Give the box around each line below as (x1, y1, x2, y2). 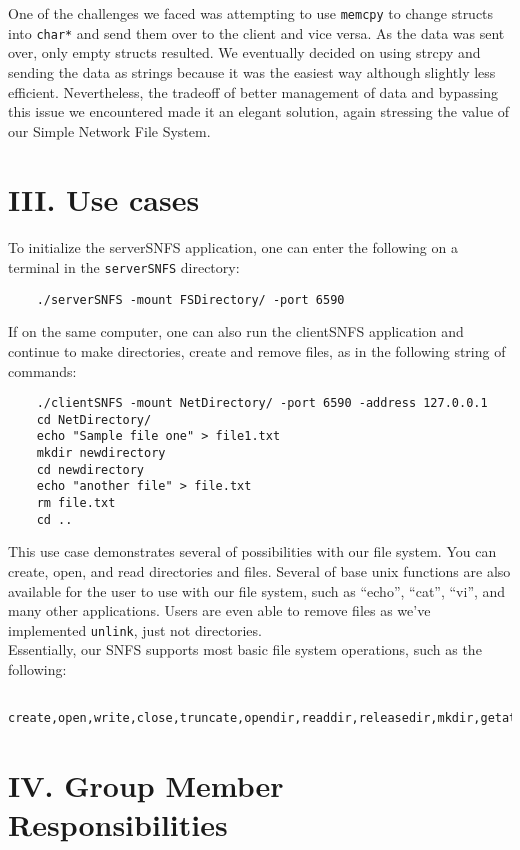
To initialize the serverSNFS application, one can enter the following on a (8, 237, 458, 258)
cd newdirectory (36, 462, 145, 477)
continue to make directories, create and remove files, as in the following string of (8, 340, 506, 361)
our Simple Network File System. (8, 120, 211, 141)
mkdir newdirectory (36, 446, 166, 461)
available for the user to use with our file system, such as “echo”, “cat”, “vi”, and (8, 580, 506, 601)
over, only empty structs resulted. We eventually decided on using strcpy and (8, 42, 481, 63)
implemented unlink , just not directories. (8, 619, 262, 640)
